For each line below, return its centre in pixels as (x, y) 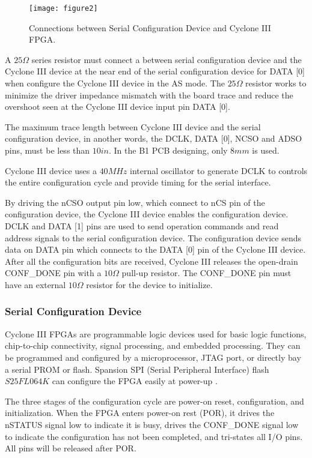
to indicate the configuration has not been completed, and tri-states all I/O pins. (154, 436)
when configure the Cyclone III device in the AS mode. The (115, 83)
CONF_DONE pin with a (53, 273)
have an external (35, 284)
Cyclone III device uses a (51, 170)
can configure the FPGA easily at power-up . (135, 381)
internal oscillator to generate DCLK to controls (219, 170)
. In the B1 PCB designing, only (168, 150)
